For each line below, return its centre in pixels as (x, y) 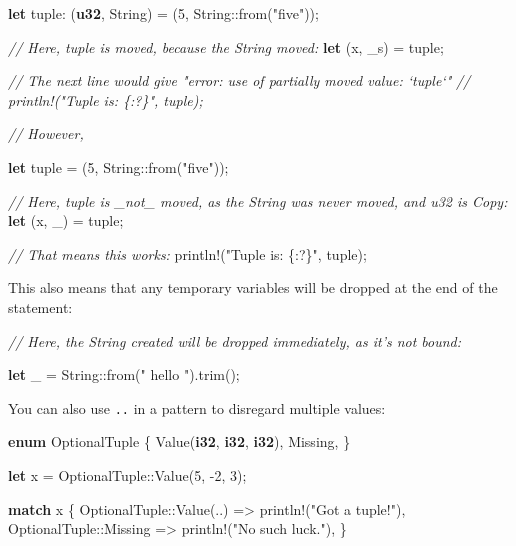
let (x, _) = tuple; (66, 220)
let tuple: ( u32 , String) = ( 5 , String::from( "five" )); (163, 13)
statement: (40, 306)
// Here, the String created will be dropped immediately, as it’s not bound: (235, 340)
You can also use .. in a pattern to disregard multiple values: (197, 407)
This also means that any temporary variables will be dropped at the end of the (253, 287)
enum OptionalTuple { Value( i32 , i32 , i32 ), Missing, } (179, 441)
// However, (46, 133)
